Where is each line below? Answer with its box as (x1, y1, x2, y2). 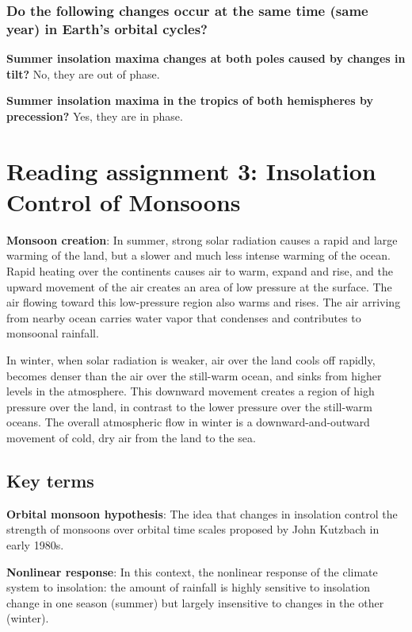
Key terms (6, 468, 94, 492)
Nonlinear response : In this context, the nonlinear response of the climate (6, 563, 378, 580)
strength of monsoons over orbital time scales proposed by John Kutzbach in (6, 521, 380, 538)
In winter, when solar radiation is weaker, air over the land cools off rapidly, (6, 351, 376, 368)
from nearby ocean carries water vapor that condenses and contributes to (6, 309, 361, 326)
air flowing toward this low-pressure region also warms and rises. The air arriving (6, 294, 401, 310)
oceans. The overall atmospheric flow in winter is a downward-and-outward (6, 414, 370, 430)
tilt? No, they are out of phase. (6, 65, 160, 82)
